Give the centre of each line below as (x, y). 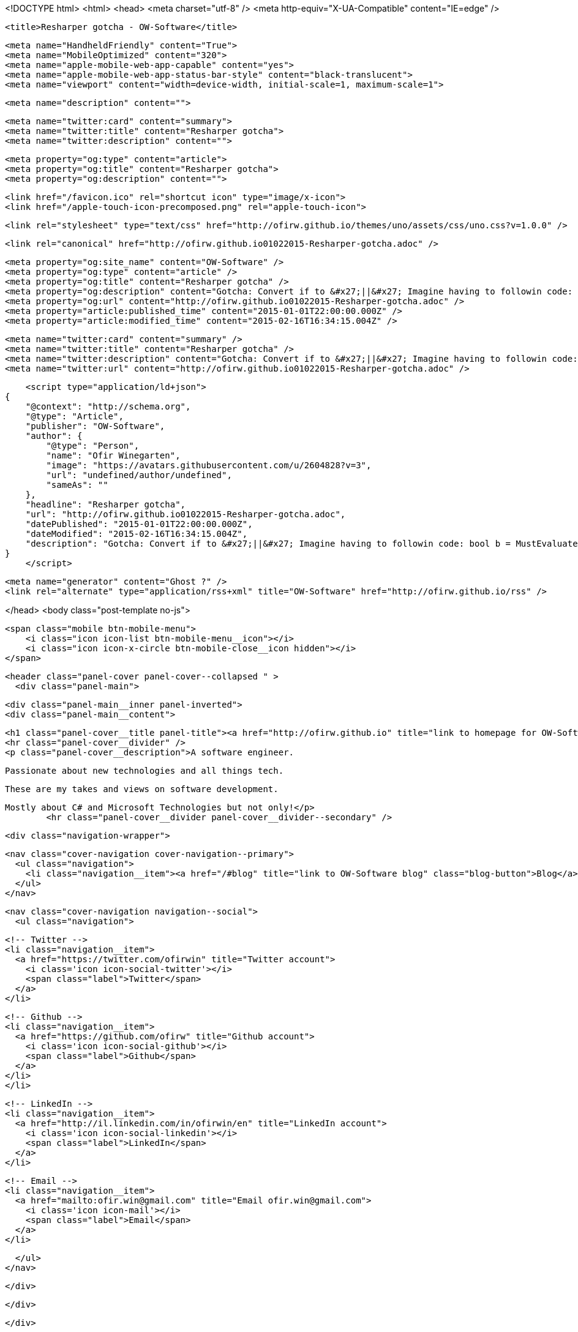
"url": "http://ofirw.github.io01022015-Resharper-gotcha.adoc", (186, 514)
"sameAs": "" (77, 485)
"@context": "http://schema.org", (108, 406)
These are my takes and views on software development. (142, 789)
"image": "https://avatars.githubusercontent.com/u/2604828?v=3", (209, 465)
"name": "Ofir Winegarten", (113, 455)
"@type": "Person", (93, 446)
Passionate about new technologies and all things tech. (144, 771)
